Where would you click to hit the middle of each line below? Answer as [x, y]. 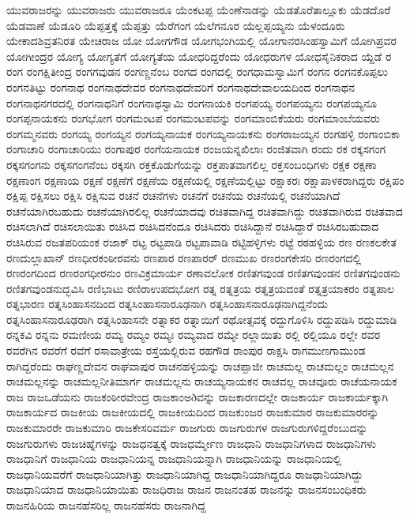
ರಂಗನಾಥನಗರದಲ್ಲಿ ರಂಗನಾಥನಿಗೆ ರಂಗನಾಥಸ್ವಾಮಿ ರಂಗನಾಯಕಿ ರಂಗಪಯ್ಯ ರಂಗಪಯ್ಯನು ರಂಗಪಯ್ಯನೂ [192, 102]
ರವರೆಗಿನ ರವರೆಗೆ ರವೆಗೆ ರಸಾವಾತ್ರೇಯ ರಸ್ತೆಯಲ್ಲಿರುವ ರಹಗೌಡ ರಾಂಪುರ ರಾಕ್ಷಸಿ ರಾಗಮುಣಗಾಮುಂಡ [186, 350]
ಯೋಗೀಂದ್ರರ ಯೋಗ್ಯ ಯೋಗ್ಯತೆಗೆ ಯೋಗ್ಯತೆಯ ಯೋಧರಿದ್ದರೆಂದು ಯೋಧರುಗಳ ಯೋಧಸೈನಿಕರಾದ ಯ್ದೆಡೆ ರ [199, 56]
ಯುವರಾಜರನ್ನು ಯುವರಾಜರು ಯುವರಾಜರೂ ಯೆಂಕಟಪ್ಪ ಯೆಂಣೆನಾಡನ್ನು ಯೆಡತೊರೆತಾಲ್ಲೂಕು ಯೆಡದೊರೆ [199, 9]
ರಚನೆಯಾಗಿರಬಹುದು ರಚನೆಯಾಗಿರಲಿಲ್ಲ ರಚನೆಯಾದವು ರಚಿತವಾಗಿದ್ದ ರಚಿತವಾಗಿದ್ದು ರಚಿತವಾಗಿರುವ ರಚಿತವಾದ [205, 211]
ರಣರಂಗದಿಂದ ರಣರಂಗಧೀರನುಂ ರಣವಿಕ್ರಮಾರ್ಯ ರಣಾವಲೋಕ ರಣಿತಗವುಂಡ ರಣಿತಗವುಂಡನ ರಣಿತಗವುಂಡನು [203, 273]
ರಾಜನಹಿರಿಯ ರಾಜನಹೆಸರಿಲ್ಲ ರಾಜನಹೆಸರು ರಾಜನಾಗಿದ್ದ [106, 505]
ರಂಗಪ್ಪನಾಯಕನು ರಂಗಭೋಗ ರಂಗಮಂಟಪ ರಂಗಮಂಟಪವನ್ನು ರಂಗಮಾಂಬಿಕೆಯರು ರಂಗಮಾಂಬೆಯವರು [193, 118]
